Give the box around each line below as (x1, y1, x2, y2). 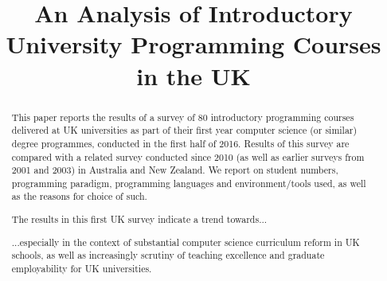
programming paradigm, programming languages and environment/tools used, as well (11, 176, 366, 189)
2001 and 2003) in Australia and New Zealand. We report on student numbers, (11, 163, 338, 177)
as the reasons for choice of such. (11, 189, 147, 203)
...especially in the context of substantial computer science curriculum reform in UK (11, 235, 360, 248)
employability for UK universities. (11, 261, 152, 275)
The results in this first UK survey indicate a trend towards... (11, 213, 268, 226)
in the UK (136, 59, 251, 92)
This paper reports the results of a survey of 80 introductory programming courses (11, 110, 354, 123)
